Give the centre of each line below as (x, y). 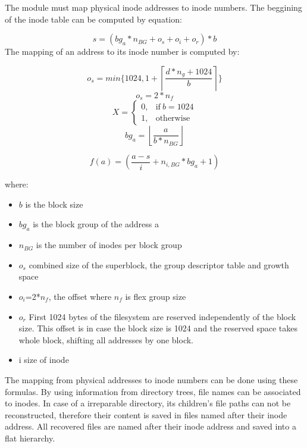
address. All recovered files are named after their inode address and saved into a (151, 426)
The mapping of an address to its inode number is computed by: (122, 51)
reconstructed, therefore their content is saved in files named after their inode (146, 414)
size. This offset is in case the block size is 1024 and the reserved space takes (158, 328)
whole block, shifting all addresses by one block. (106, 339)
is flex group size (156, 296)
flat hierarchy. (30, 438)
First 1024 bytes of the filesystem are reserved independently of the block (162, 316)
